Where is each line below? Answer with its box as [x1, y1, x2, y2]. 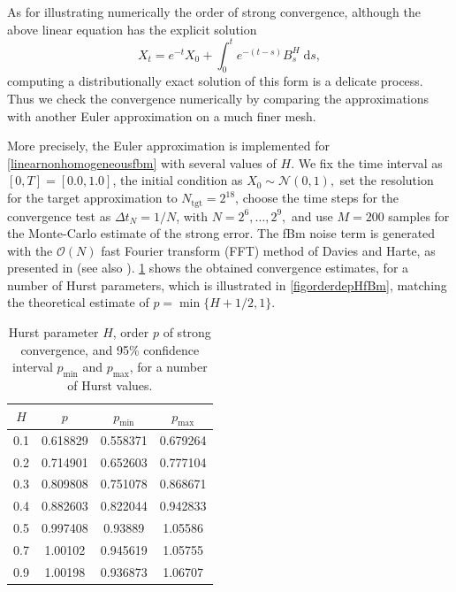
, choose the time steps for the [235, 188, 399, 207]
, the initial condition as [112, 171, 243, 189]
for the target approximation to [7, 188, 178, 207]
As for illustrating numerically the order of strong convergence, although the [7, 3, 421, 20]
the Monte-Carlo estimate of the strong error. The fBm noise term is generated [7, 224, 436, 242]
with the [7, 241, 53, 259]
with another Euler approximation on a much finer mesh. [7, 106, 316, 125]
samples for [388, 206, 450, 225]
